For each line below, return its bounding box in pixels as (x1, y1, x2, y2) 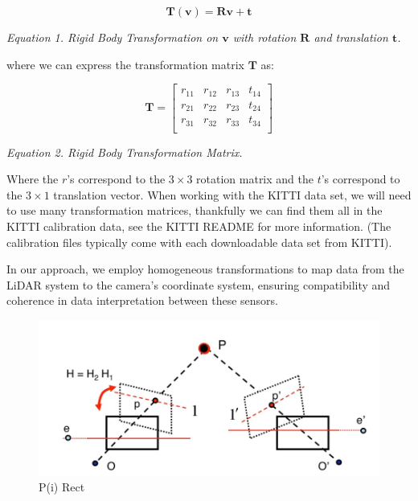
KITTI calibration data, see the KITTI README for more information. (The (6, 218, 391, 235)
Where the (6, 170, 59, 187)
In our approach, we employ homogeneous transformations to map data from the (6, 261, 404, 277)
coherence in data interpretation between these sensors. (6, 292, 278, 309)
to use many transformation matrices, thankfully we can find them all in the (6, 202, 383, 219)
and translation (313, 29, 388, 45)
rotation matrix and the (196, 170, 313, 187)
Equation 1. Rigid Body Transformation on (6, 29, 219, 45)
